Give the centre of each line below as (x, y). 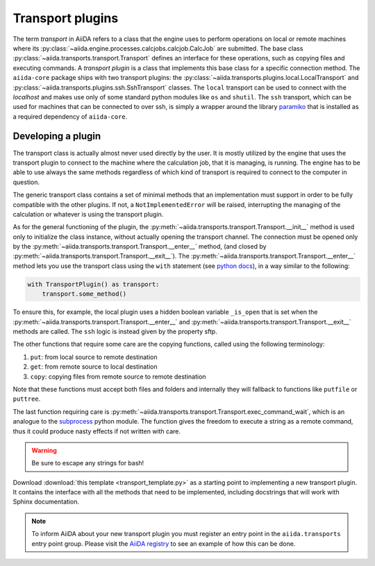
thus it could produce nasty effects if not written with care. (97, 431)
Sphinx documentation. (46, 502)
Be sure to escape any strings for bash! (88, 463)
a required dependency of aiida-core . (70, 116)
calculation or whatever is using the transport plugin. (88, 214)
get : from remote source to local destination (94, 367)
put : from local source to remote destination (94, 357)
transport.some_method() (84, 294)
